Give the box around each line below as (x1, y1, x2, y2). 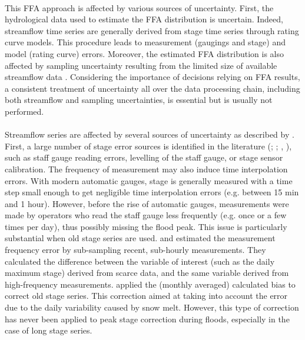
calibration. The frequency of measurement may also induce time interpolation (5, 162, 288, 175)
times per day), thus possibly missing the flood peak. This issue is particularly (5, 220, 287, 232)
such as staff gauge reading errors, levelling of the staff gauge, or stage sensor (5, 151, 283, 164)
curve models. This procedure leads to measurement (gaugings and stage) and (5, 36, 286, 48)
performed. (5, 105, 44, 117)
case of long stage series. (5, 324, 92, 336)
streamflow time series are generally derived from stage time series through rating (5, 24, 299, 36)
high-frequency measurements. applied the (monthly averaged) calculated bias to (5, 278, 296, 290)
